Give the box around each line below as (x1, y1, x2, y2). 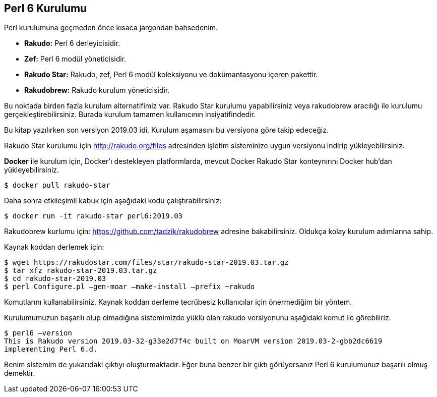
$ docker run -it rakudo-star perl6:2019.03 (4, 212, 183, 220)
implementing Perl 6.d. (4, 345, 98, 354)
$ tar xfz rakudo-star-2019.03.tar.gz (4, 266, 157, 275)
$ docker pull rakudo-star (4, 181, 110, 190)
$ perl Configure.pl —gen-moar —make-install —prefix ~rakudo (4, 282, 255, 291)
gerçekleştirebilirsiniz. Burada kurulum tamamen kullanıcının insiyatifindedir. (4, 110, 256, 119)
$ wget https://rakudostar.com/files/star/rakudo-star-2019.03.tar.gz (4, 258, 289, 267)
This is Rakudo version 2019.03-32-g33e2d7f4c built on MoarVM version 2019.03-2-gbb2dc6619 (4, 337, 383, 346)
